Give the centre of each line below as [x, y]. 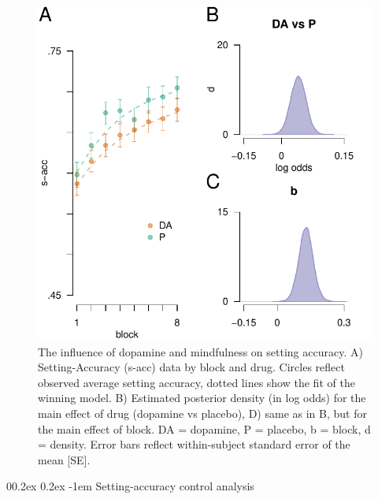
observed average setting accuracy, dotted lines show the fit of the [196, 382]
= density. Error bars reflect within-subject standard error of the [194, 444]
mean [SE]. [64, 459]
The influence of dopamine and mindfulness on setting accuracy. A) [200, 351]
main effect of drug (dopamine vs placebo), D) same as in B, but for [202, 413]
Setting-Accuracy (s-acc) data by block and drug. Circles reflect [191, 367]
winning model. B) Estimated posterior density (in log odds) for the [202, 398]
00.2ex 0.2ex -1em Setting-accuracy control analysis [130, 486]
